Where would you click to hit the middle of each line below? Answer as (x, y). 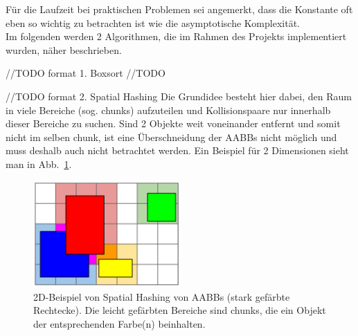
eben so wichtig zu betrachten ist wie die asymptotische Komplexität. (153, 22)
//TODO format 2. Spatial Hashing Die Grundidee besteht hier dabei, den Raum (179, 96)
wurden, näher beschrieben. (64, 49)
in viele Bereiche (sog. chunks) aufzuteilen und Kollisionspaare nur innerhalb (168, 110)
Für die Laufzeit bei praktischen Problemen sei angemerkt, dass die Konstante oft (179, 9)
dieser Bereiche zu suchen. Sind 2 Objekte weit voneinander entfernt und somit (173, 123)
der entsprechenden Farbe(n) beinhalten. (119, 323)
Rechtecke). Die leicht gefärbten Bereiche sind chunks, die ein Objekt (180, 310)
